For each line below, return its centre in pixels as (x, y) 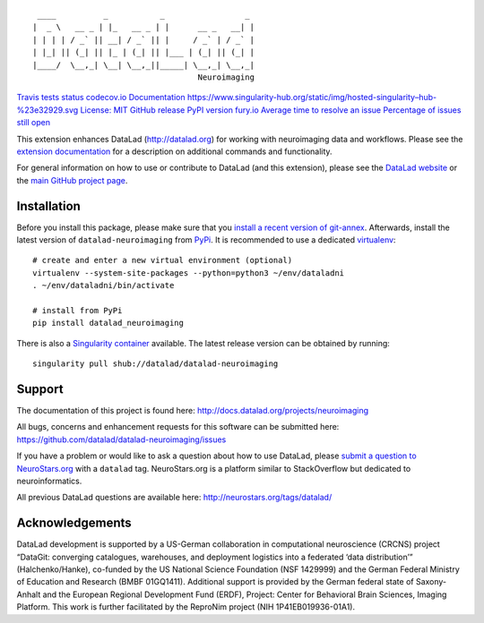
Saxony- (431, 582)
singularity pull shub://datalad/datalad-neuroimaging (156, 364)
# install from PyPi (78, 310)
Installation (48, 206)
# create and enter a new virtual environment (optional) (163, 260)
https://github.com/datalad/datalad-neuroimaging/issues (121, 440)
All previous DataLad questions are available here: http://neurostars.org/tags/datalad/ (174, 498)
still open (34, 123)
